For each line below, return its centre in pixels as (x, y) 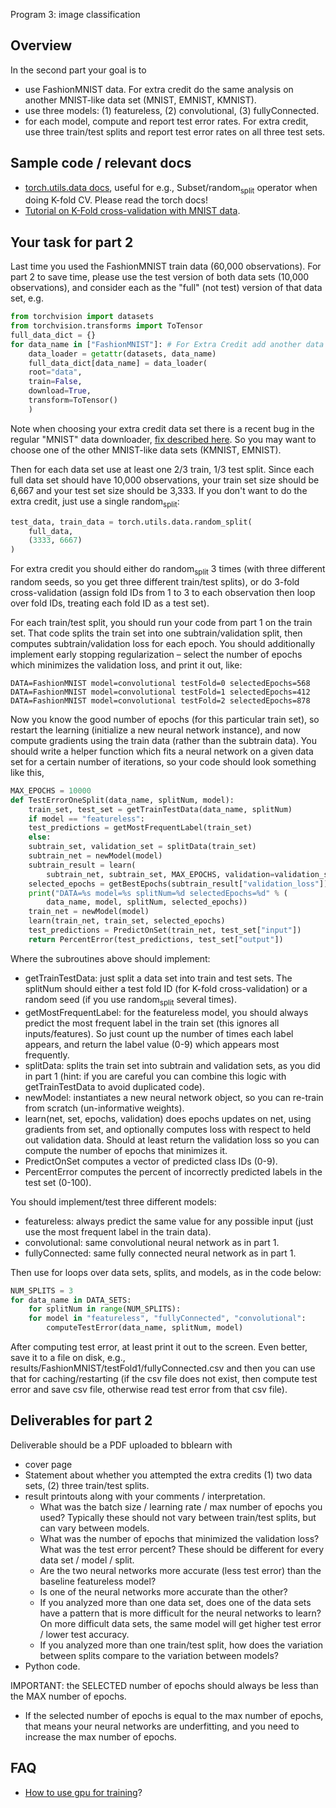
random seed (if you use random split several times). (130, 1000)
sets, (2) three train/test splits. (87, 1485)
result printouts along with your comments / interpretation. (145, 1496)
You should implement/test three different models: (113, 1201)
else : (40, 837)
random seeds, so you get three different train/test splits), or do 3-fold (155, 581)
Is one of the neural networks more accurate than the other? (163, 1591)
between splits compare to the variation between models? (159, 1655)
